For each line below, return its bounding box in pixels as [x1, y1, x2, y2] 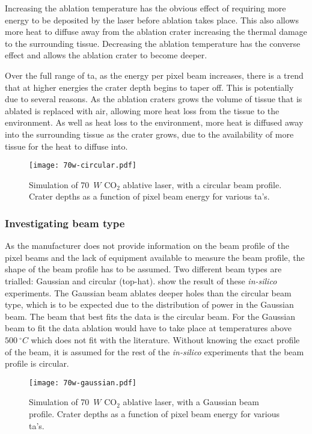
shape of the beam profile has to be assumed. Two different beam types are [5, 263, 282, 275]
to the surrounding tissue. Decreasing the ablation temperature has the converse [5, 37, 301, 49]
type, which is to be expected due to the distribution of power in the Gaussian [5, 298, 294, 311]
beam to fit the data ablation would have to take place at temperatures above [5, 322, 292, 334]
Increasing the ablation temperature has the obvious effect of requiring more [5, 2, 286, 14]
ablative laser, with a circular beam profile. [123, 178, 282, 191]
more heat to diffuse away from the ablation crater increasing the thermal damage [5, 25, 307, 38]
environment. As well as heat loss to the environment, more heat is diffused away [5, 116, 304, 129]
